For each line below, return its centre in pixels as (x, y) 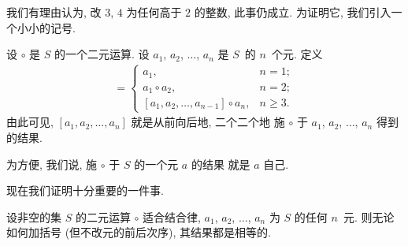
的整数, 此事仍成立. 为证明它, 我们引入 (293, 12)
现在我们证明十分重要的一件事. (85, 190)
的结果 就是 (221, 164)
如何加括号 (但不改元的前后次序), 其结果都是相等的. (139, 232)
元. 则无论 (369, 216)
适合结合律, (172, 216)
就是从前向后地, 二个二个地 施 (208, 122)
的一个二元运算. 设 (102, 54)
